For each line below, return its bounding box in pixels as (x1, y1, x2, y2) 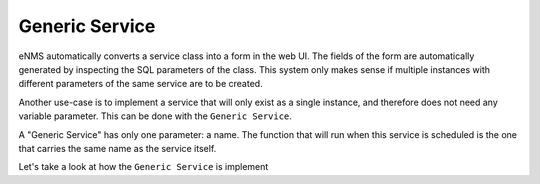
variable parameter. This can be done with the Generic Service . (18, 110, 292, 122)
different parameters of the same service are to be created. (18, 78, 264, 90)
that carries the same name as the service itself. (18, 142, 217, 154)
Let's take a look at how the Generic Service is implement (18, 161, 269, 173)
